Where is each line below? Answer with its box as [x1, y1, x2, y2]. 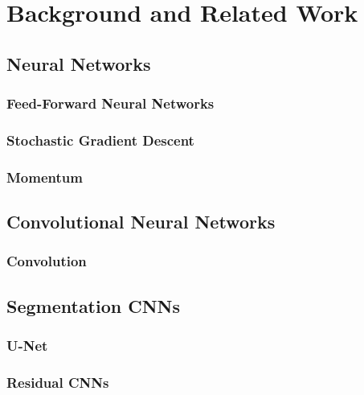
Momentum [6, 167, 83, 187]
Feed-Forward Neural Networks [6, 93, 215, 113]
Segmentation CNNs [6, 293, 181, 318]
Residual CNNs [6, 372, 109, 392]
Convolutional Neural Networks [6, 209, 276, 234]
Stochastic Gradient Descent [6, 130, 194, 150]
